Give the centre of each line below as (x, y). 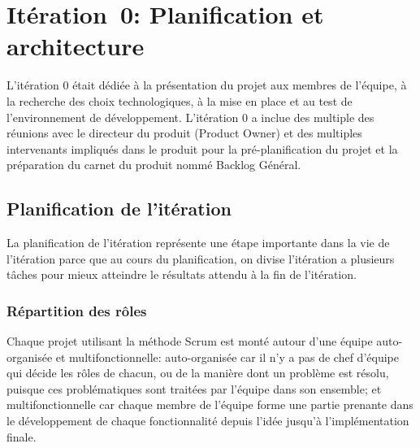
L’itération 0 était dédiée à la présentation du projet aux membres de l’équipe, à (207, 85)
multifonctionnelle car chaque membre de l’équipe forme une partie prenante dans (210, 405)
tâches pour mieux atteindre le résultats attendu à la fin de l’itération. (182, 274)
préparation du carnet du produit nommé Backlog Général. (154, 165)
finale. (22, 436)
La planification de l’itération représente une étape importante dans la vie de (198, 243)
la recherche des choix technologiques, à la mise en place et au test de (180, 100)
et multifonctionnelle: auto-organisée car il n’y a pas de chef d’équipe (227, 357)
